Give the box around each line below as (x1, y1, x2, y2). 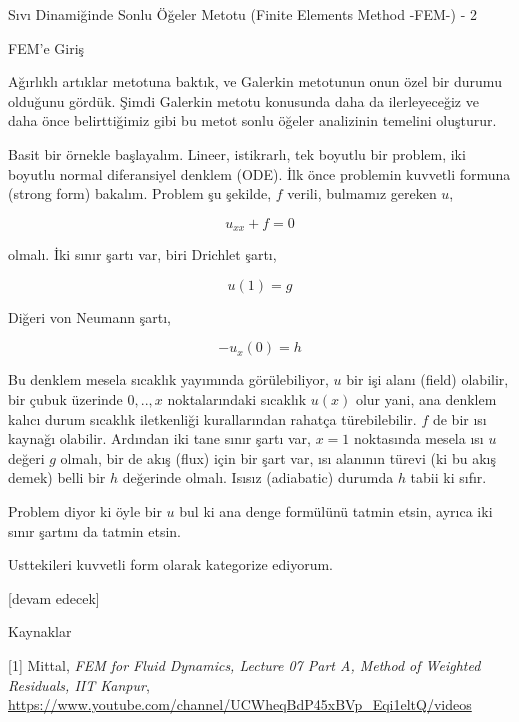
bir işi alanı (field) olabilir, (346, 369, 509, 390)
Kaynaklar (8, 621, 72, 642)
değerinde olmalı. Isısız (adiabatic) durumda (122, 467, 394, 488)
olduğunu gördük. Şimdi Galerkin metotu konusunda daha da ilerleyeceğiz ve (8, 90, 479, 111)
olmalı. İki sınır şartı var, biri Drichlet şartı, (8, 244, 277, 265)
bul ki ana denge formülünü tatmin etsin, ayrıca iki (179, 500, 493, 521)
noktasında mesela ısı (353, 428, 484, 449)
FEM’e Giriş (8, 37, 85, 58)
